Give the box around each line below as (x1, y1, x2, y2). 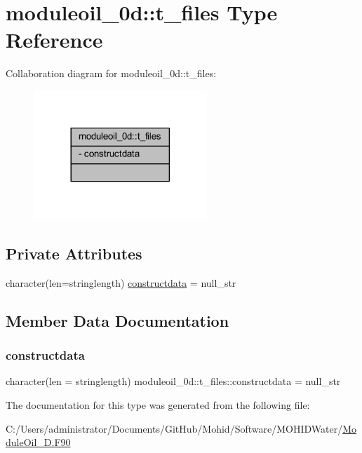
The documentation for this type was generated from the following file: (6, 397, 310, 412)
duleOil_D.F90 (6, 435, 71, 449)
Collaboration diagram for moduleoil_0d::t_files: (6, 66, 217, 81)
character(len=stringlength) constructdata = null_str (6, 275, 236, 290)
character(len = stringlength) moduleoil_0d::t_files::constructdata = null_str (6, 374, 341, 388)
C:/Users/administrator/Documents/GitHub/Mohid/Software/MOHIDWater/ (6, 421, 343, 435)
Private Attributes (6, 242, 142, 264)
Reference (6, 25, 103, 54)
